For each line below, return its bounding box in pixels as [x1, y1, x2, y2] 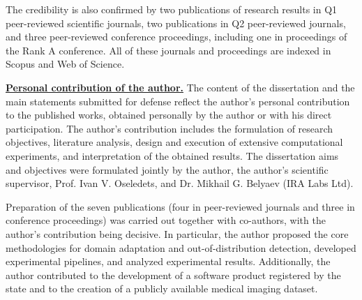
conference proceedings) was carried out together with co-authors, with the [6, 213, 326, 227]
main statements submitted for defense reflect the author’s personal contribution [6, 93, 350, 108]
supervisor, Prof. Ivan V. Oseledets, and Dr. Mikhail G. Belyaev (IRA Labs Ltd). [6, 176, 354, 190]
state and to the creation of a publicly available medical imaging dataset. [6, 281, 318, 296]
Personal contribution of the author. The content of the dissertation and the [6, 80, 355, 94]
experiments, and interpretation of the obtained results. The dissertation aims [6, 148, 339, 163]
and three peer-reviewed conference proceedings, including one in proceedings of [6, 29, 347, 44]
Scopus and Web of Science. [6, 57, 125, 71]
